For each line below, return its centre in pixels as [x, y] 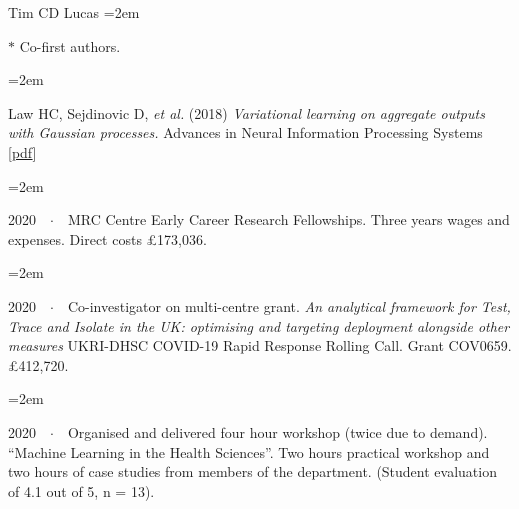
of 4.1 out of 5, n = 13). [81, 490]
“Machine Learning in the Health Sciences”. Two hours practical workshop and [249, 451]
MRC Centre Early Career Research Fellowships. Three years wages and [288, 219]
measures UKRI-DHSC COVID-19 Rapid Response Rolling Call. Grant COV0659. [260, 345]
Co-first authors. [70, 45]
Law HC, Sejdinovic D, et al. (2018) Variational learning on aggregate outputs [246, 112]
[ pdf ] [22, 151]
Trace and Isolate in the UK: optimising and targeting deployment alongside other [259, 325]
